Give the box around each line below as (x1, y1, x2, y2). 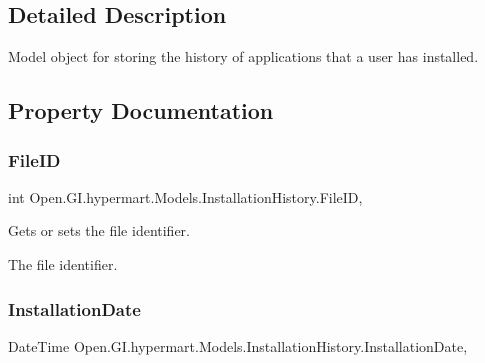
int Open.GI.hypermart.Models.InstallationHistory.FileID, (8, 186, 363, 207)
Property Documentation (8, 95, 274, 126)
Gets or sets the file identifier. (8, 220, 190, 241)
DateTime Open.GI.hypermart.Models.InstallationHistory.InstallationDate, (8, 335, 468, 356)
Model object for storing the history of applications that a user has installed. (8, 46, 479, 67)
